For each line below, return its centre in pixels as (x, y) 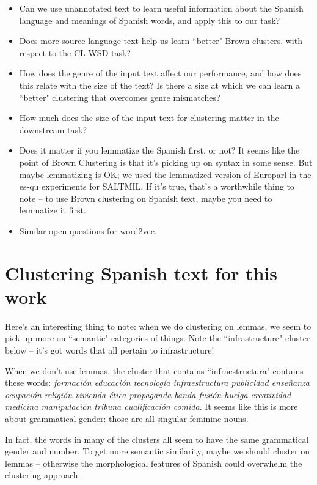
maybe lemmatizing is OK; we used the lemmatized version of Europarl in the (165, 174)
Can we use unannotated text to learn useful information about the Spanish (161, 8)
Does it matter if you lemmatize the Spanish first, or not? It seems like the (159, 150)
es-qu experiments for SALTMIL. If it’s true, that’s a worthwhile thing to (157, 186)
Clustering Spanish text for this (141, 272)
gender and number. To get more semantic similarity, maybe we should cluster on (158, 451)
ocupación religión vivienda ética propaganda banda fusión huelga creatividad (148, 394)
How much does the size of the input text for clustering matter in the (149, 118)
